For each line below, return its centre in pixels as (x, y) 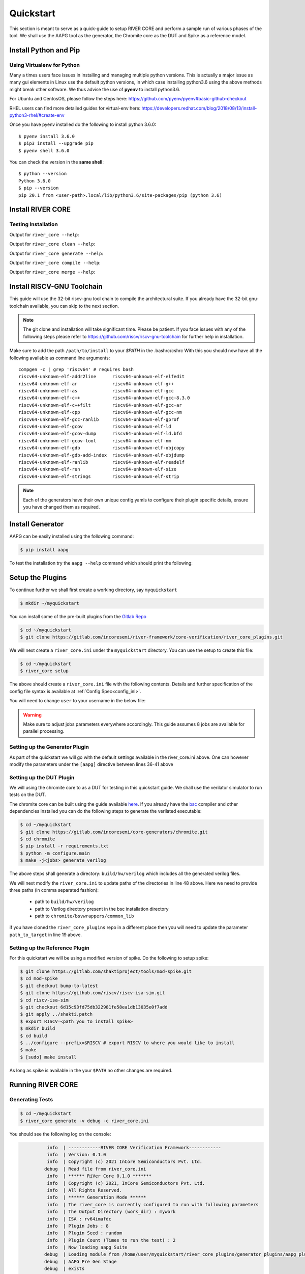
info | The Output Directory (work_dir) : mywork (111, 1212)
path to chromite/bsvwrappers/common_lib (84, 916)
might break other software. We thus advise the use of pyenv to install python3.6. (95, 89)
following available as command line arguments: (60, 358)
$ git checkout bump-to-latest (59, 986)
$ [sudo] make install (48, 1057)
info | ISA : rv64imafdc (79, 1219)
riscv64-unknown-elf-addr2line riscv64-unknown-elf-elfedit (102, 377)
